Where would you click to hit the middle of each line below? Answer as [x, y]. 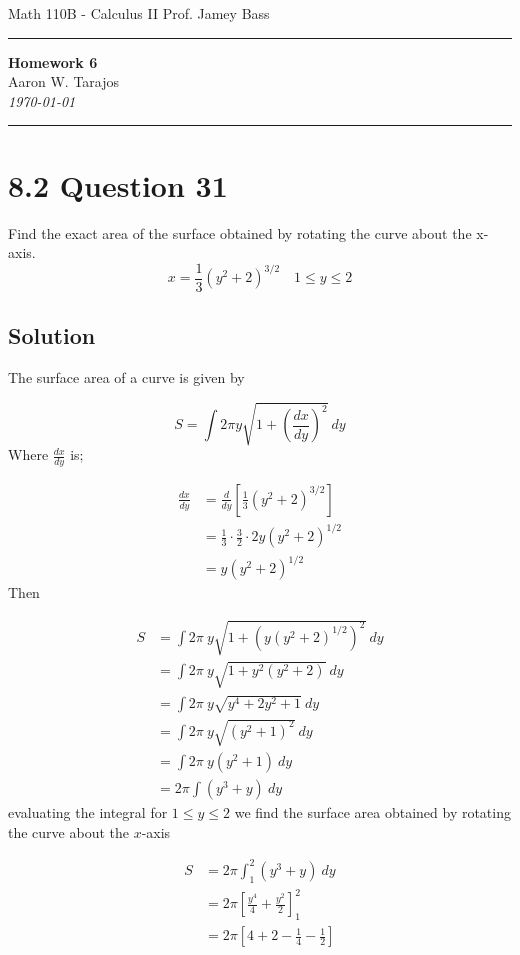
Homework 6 [53, 61]
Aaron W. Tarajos [64, 81]
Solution [52, 335]
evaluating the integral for [88, 812]
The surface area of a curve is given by [126, 376]
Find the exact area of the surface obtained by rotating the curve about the [240, 232]
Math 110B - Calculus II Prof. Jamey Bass [139, 13]
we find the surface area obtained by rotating [372, 812]
